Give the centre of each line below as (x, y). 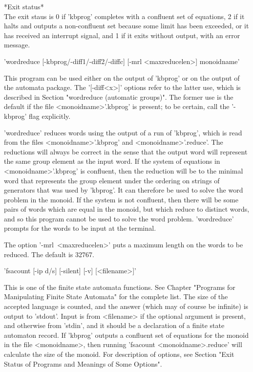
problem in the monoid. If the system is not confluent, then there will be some (121, 199)
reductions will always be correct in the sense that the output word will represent (126, 151)
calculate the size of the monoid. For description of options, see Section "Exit (119, 354)
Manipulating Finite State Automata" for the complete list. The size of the (116, 296)
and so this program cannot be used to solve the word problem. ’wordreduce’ (119, 218)
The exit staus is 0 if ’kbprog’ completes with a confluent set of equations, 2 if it (124, 16)
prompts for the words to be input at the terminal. (80, 228)
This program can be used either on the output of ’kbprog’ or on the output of (122, 77)
